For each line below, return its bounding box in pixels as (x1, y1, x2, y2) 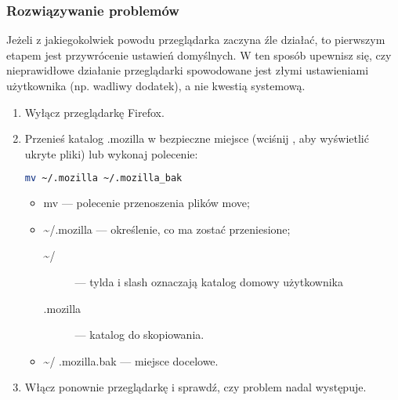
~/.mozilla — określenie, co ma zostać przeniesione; (43, 220, 291, 237)
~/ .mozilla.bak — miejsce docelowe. (43, 352, 219, 369)
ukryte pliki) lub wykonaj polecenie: (24, 145, 198, 162)
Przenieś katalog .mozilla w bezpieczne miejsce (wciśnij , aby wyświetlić (24, 130, 369, 147)
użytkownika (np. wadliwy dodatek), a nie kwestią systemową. (6, 78, 306, 93)
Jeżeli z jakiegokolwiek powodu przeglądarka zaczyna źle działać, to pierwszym (6, 31, 385, 48)
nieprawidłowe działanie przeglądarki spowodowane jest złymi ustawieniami (6, 62, 369, 78)
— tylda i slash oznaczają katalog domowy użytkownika (74, 274, 343, 290)
